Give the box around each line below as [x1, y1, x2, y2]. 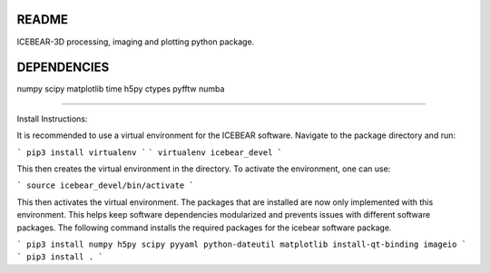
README [16, 12, 68, 27]
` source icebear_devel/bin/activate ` [16, 180, 194, 190]
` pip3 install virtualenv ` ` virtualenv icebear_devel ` [16, 147, 283, 158]
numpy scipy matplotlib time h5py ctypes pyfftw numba [16, 83, 225, 94]
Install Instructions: [16, 113, 88, 124]
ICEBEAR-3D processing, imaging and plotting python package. [16, 36, 255, 47]
